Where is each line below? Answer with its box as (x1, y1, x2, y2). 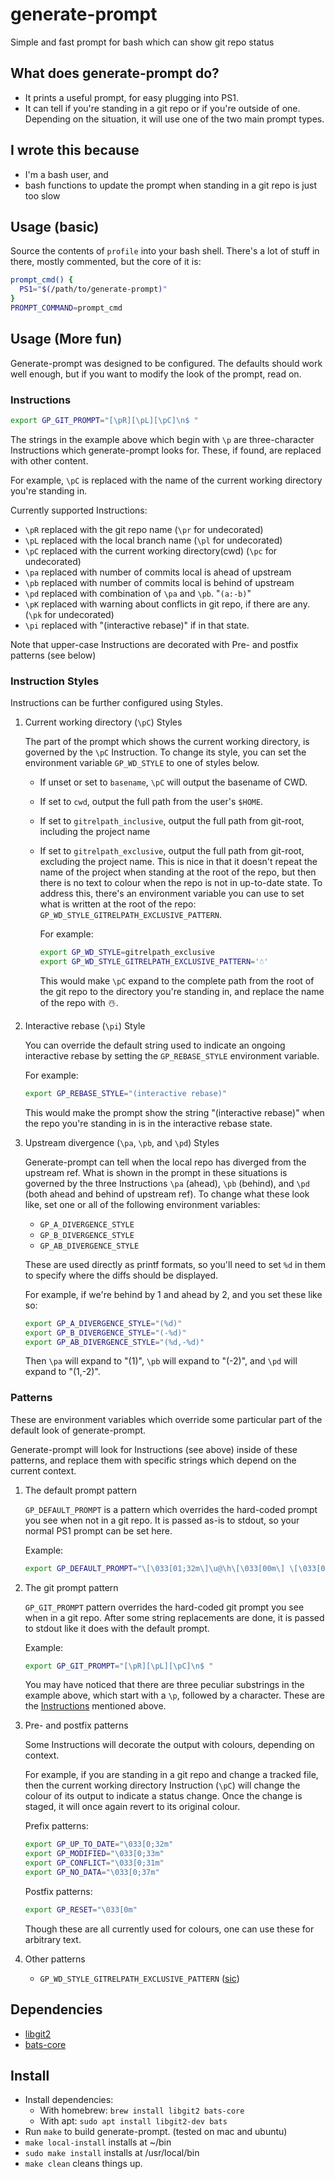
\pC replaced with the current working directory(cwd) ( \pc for (24, 544, 278, 557)
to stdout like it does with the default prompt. (24, 1622, 210, 1634)
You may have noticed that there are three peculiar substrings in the (24, 1679, 305, 1691)
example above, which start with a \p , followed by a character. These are (24, 1689, 325, 1702)
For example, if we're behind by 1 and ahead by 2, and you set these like (24, 1288, 323, 1300)
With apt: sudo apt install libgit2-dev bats (39, 2115, 228, 2127)
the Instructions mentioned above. (24, 1700, 167, 1712)
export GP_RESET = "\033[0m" (24, 1904, 138, 1915)
